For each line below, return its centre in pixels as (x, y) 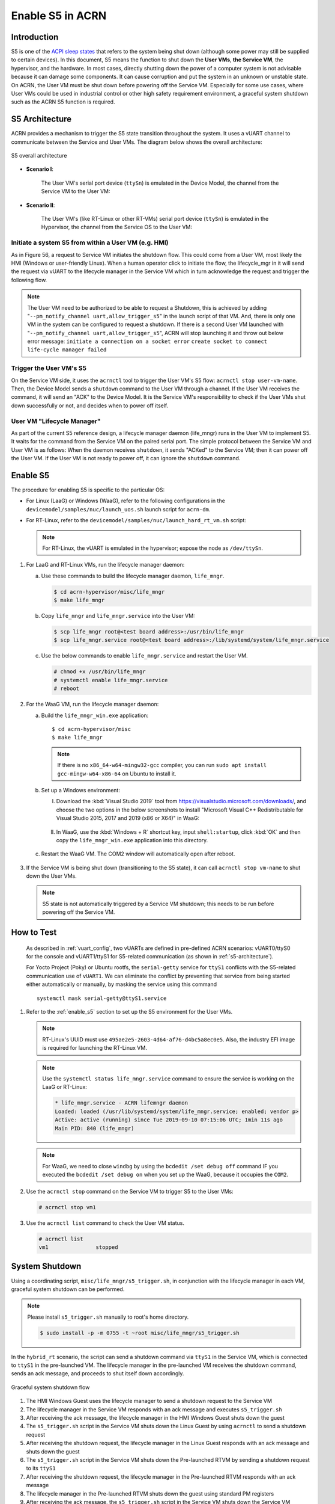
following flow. (29, 280)
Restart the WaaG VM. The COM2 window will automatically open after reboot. (138, 854)
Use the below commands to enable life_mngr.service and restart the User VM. (145, 656)
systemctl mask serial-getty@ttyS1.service (102, 998)
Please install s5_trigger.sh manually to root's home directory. (108, 1317)
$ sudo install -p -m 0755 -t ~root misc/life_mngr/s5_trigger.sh (140, 1333)
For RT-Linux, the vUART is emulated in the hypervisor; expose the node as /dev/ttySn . (153, 548)
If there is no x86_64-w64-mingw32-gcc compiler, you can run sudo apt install (162, 765)
